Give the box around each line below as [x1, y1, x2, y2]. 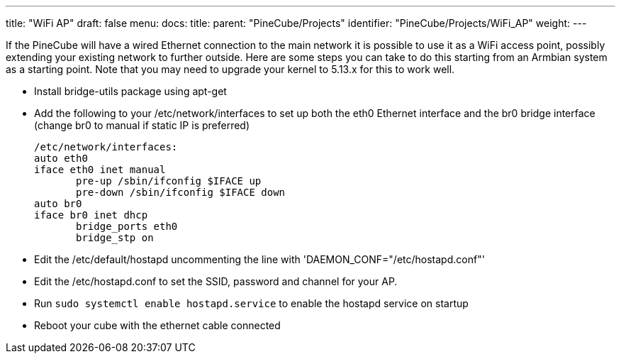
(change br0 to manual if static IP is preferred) [34, 119, 250, 131]
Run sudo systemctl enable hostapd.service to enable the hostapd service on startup [34, 297, 469, 309]
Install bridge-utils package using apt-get [34, 85, 227, 97]
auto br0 [34, 198, 82, 209]
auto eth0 [34, 153, 88, 164]
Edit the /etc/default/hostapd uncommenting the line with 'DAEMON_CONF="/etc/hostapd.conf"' [34, 253, 485, 265]
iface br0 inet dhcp [34, 209, 148, 221]
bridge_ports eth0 [76, 221, 178, 232]
